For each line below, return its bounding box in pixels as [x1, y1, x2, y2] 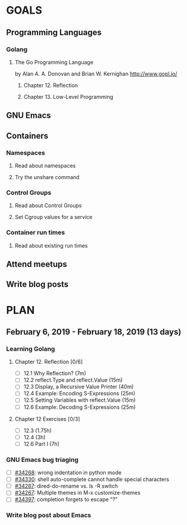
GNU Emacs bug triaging [6, 455, 79, 464]
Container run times [6, 229, 65, 237]
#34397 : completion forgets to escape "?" [14, 496, 118, 503]
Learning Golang [6, 345, 55, 353]
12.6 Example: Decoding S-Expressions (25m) [23, 403, 136, 411]
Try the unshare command [14, 173, 80, 180]
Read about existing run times [14, 242, 88, 249]
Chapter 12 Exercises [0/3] [14, 415, 80, 423]
